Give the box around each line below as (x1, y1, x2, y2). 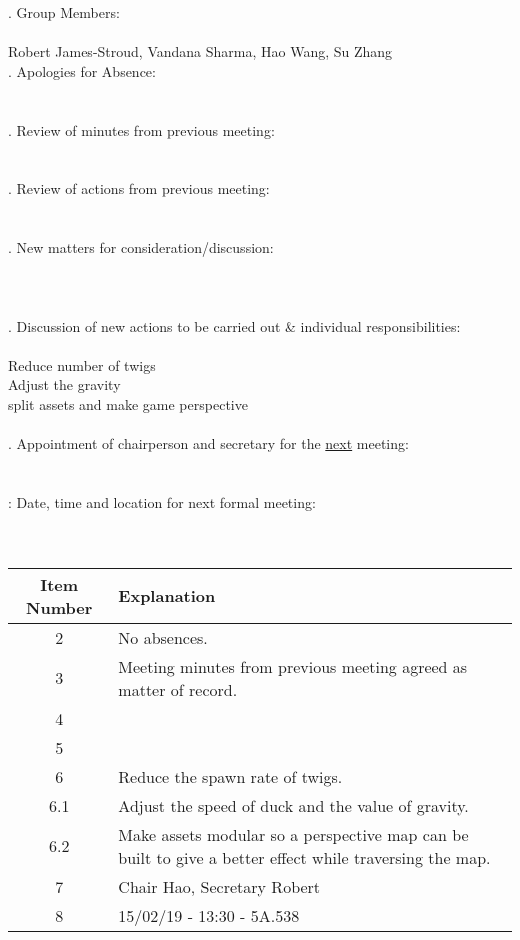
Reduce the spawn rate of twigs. (118, 764, 343, 788)
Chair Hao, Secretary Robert (118, 874, 321, 898)
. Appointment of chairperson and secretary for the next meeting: (8, 433, 409, 454)
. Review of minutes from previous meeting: (8, 119, 275, 140)
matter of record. (118, 677, 238, 701)
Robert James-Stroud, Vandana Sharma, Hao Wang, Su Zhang (8, 41, 393, 62)
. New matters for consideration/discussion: (8, 237, 274, 258)
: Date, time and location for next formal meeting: (8, 491, 316, 512)
